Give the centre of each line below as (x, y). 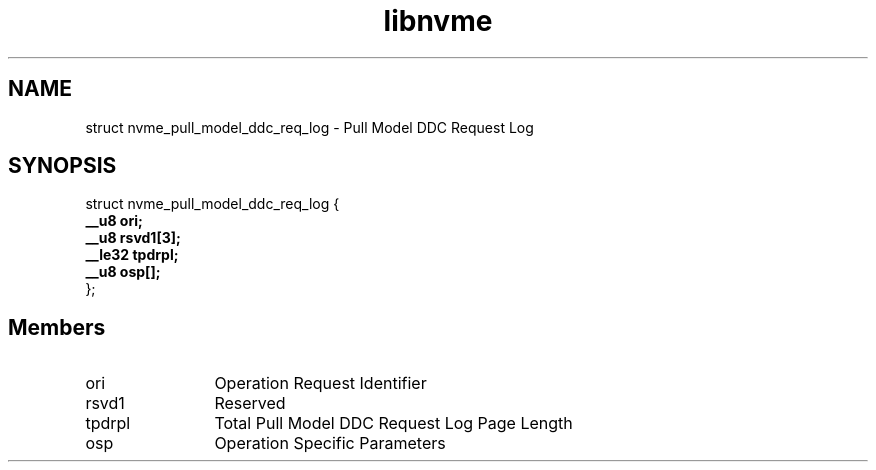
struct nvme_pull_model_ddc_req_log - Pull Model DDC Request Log (309, 127)
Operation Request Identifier (320, 383)
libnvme (438, 21)
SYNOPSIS (62, 166)
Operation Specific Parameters (330, 443)
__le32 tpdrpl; (132, 255)
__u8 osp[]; (123, 272)
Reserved (250, 403)
